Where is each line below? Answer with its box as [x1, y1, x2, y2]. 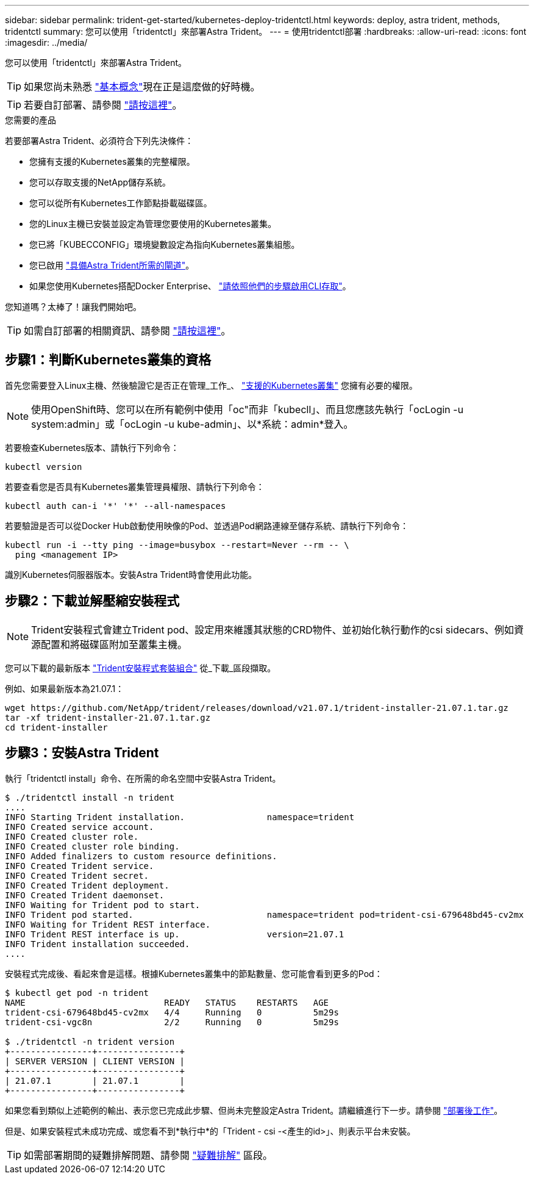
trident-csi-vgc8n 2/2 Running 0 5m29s [5, 1017, 339, 1027]
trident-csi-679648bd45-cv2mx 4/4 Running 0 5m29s [5, 1007, 339, 1017]
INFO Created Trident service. [5, 860, 154, 871]
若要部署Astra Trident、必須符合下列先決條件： [5, 135, 194, 146]
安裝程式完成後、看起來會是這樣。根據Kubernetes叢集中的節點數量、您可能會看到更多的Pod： [5, 968, 383, 979]
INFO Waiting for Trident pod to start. [5, 900, 201, 910]
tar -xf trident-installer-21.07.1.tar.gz [5, 712, 211, 723]
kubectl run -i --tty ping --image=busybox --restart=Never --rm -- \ [5, 539, 349, 550]
